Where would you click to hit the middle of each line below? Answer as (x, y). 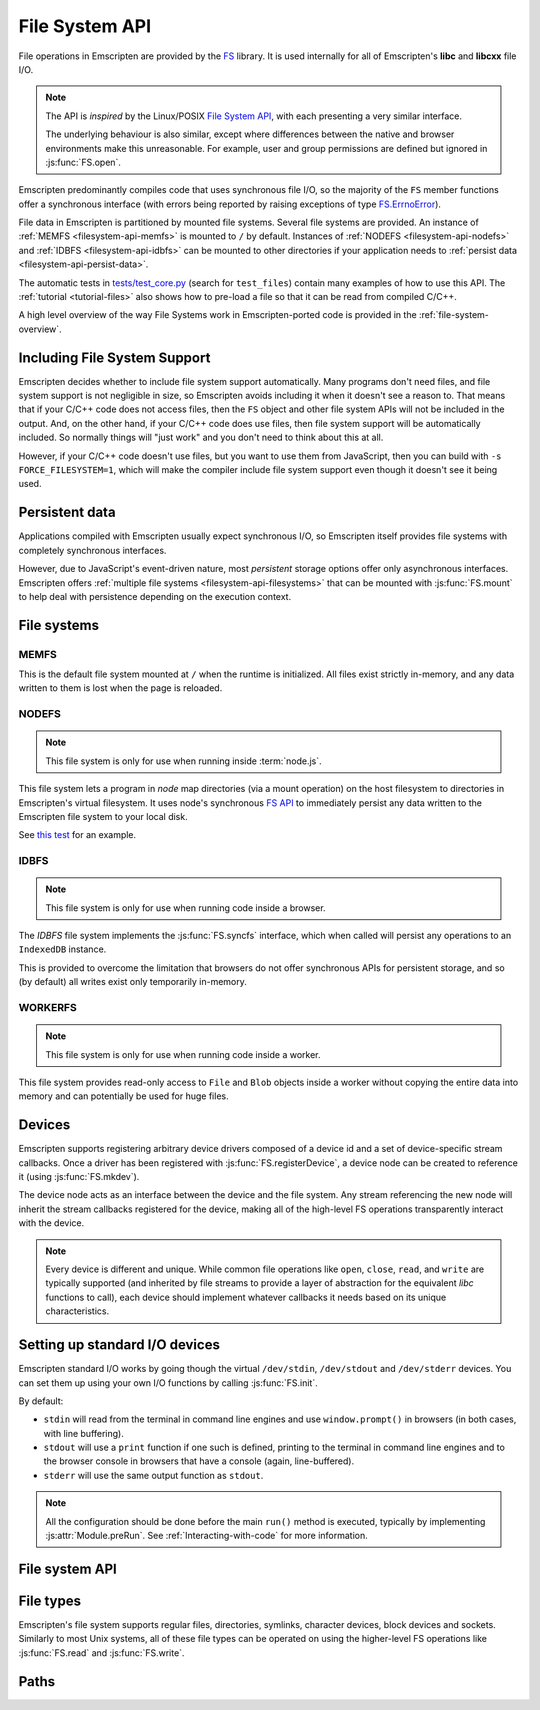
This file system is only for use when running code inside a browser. (185, 907)
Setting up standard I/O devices (119, 1345)
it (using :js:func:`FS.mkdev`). (79, 1177)
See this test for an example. (77, 835)
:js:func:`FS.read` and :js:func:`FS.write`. (101, 1652)
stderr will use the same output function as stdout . (153, 1475)
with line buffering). (84, 1433)
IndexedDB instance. (62, 949)
